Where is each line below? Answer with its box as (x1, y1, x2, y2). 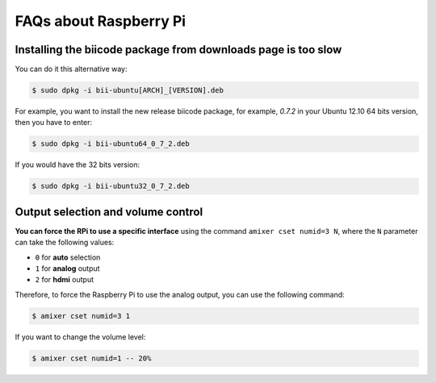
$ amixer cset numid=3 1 (31, 311, 131, 320)
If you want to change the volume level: (15, 331, 146, 342)
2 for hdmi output (35, 275, 94, 285)
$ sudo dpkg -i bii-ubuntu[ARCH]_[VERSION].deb (31, 85, 224, 95)
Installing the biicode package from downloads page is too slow (15, 43, 342, 56)
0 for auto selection (35, 252, 101, 262)
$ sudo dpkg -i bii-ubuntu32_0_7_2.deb (31, 181, 190, 191)
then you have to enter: (15, 118, 93, 127)
